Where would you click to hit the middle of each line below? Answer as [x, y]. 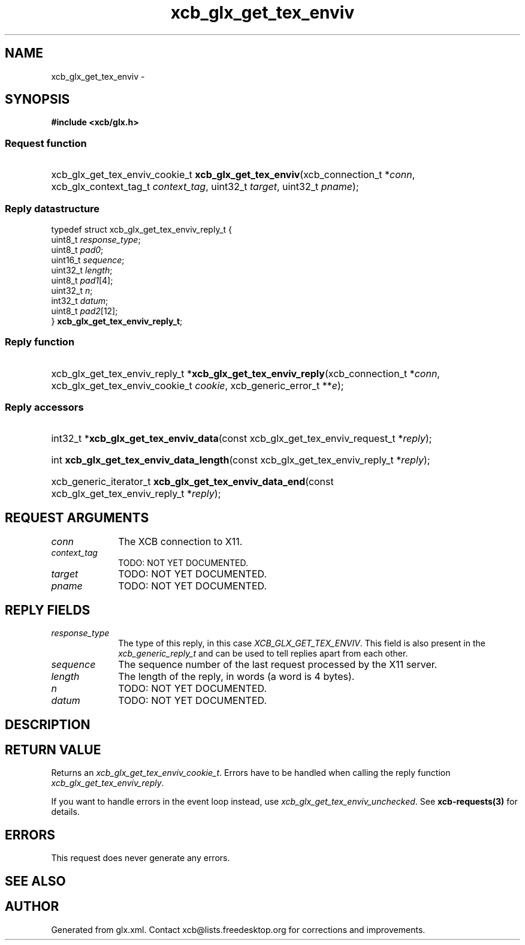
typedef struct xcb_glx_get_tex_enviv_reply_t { [142, 229]
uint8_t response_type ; [96, 239]
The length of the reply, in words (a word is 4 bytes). [236, 677]
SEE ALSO [35, 881]
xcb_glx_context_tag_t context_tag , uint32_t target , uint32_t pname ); [205, 187]
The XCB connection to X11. [180, 542]
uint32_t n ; [72, 290]
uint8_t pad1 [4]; [82, 280]
